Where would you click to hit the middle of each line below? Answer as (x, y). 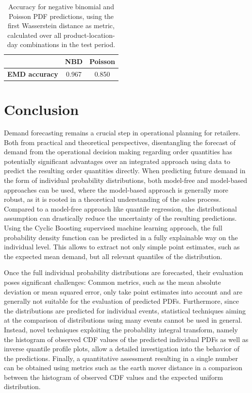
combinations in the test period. (68, 44)
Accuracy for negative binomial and (61, 6)
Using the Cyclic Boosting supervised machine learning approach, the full (113, 227)
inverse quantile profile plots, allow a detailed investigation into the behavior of (122, 349)
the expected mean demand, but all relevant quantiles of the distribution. (113, 256)
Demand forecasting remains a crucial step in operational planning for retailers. (122, 133)
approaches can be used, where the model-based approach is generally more (116, 189)
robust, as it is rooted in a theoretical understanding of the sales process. (112, 199)
